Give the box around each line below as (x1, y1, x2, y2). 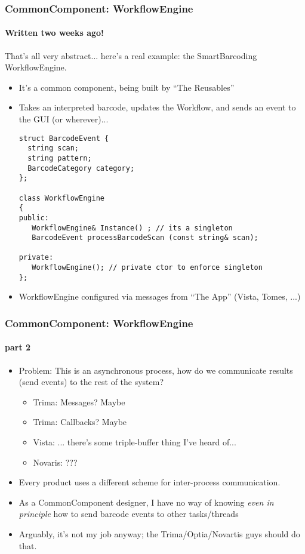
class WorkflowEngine (19, 193, 104, 202)
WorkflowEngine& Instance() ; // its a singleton (32, 223, 233, 232)
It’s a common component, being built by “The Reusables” (19, 81, 235, 93)
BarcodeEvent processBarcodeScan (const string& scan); (32, 233, 258, 242)
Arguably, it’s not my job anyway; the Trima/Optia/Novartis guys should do (19, 528, 300, 540)
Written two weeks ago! (5, 26, 104, 39)
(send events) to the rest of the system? (19, 376, 164, 388)
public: (19, 213, 49, 222)
